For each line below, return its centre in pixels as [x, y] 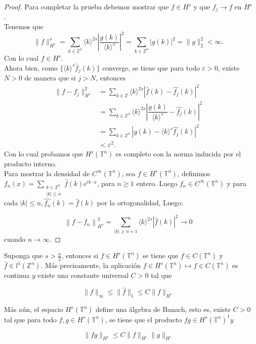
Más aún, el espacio [34, 309]
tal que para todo [30, 319]
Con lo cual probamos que [43, 154]
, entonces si [80, 255]
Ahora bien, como [31, 67]
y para [236, 183]
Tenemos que [24, 26]
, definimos [194, 173]
